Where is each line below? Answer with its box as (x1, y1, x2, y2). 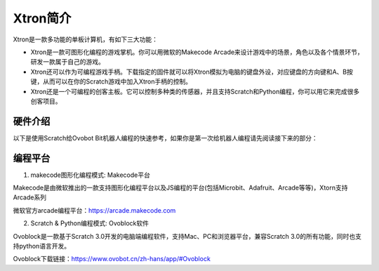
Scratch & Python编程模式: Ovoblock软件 (30, 219, 149, 227)
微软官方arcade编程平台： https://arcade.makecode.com (13, 206, 176, 214)
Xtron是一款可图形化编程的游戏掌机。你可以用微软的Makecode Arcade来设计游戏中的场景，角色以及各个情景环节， (30, 48, 364, 56)
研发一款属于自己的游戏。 (30, 58, 105, 66)
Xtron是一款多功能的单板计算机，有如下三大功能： (13, 35, 158, 44)
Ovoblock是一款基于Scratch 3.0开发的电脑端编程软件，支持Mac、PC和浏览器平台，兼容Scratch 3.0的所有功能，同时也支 (13, 232, 361, 240)
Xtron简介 (13, 11, 72, 26)
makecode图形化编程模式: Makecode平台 (30, 171, 150, 179)
